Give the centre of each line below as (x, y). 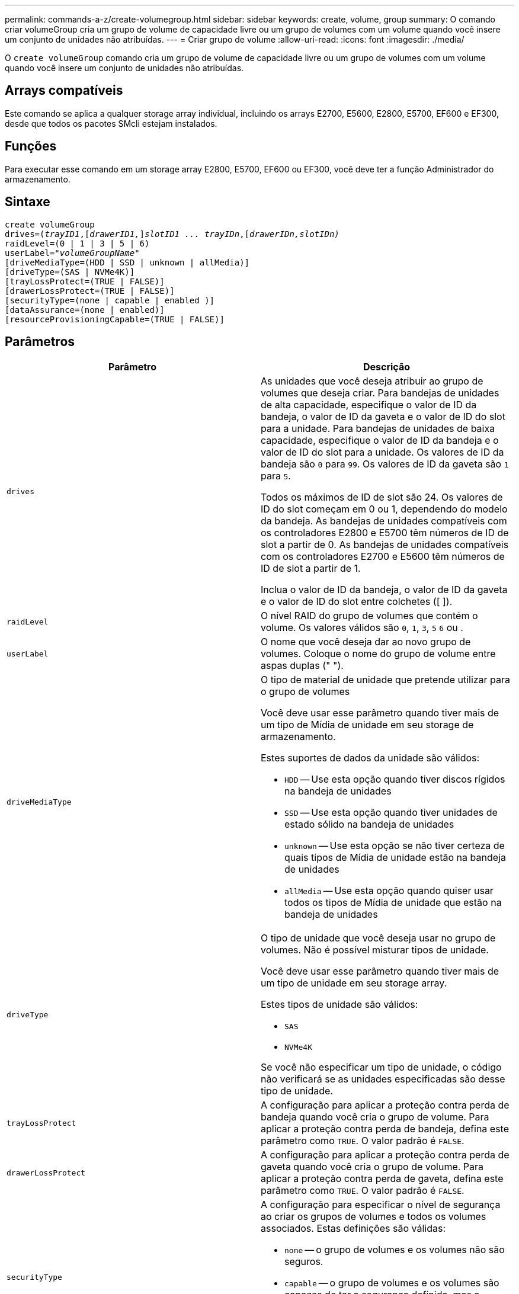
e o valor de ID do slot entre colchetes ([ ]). (357, 602)
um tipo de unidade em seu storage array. (354, 983)
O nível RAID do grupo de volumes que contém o (369, 616)
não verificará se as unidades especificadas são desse (383, 1079)
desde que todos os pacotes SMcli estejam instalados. (111, 123)
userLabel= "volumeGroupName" (72, 253)
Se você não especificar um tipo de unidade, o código (381, 1067)
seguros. (304, 1262)
